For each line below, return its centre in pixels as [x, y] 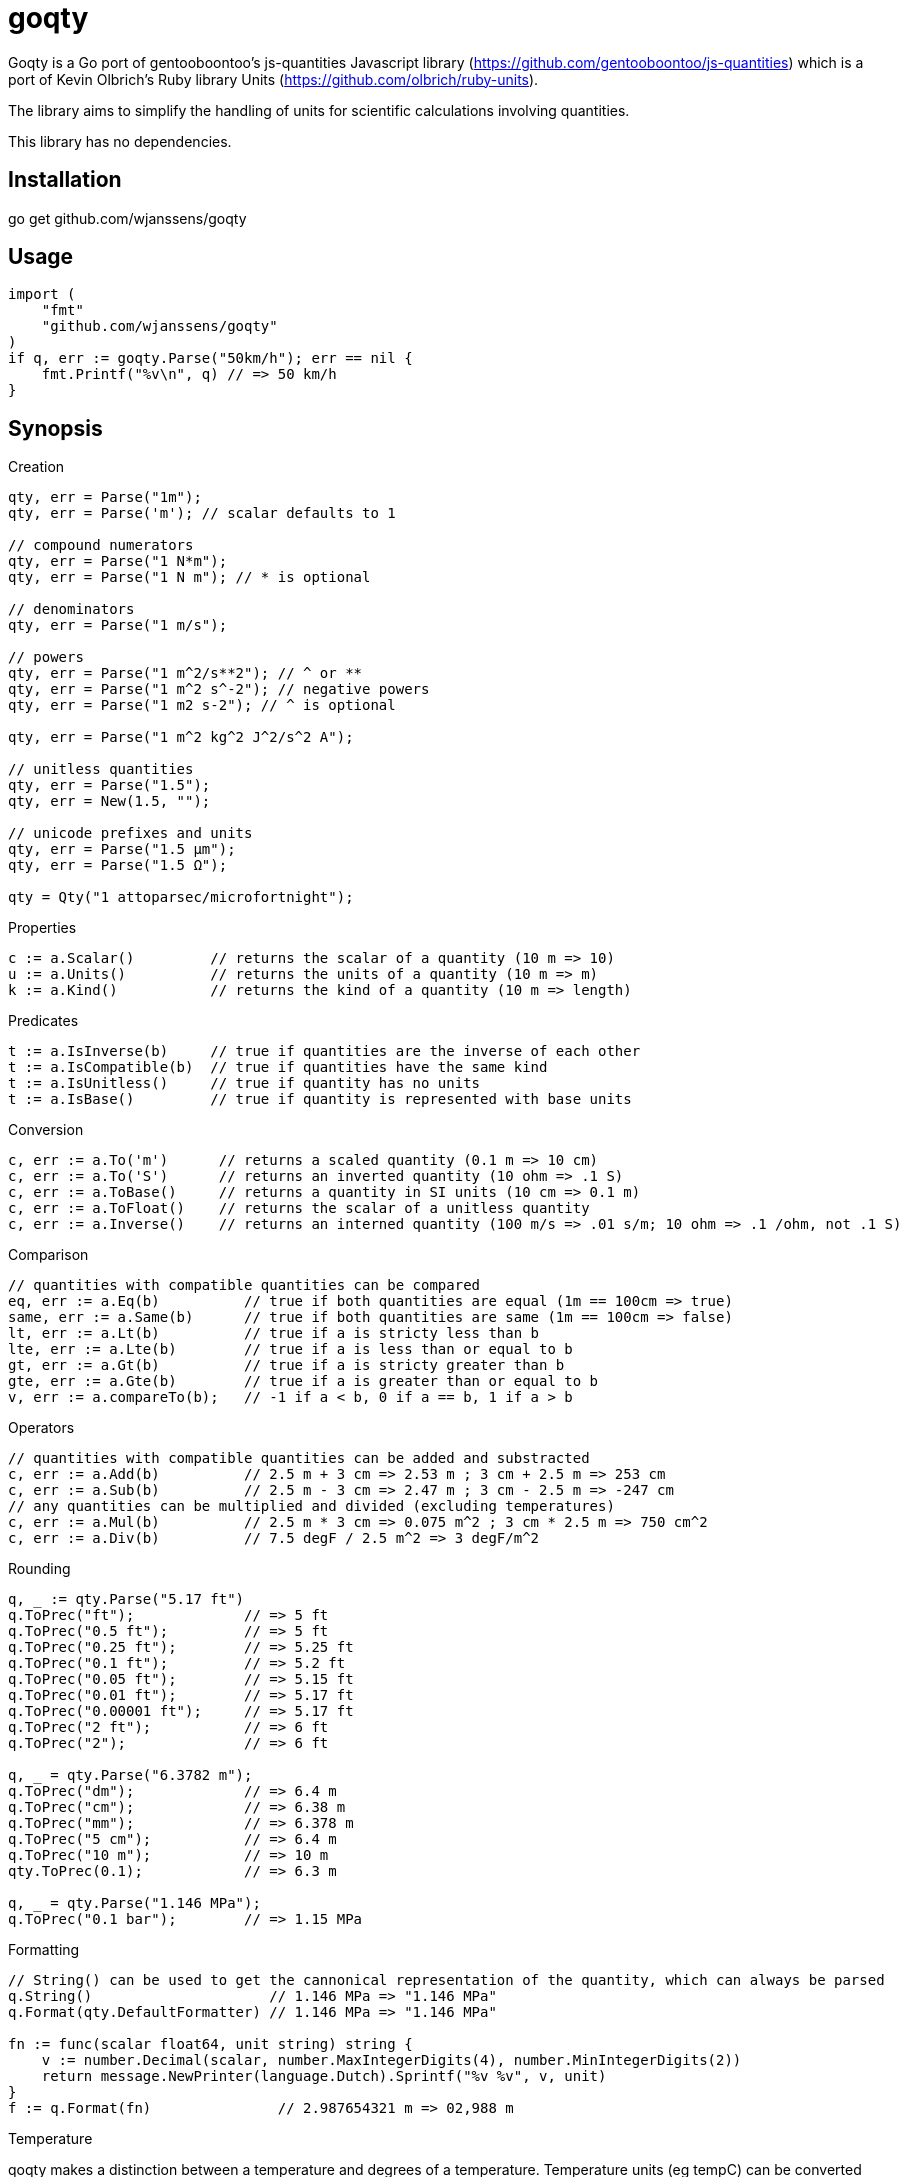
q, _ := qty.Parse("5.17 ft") [126, 1599]
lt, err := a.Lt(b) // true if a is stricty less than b [274, 1333]
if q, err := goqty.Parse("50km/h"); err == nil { [210, 358]
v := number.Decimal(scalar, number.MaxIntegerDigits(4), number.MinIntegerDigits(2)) [391, 2060]
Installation [65, 180]
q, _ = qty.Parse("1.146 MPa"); [134, 1903]
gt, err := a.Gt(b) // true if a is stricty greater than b [286, 1365]
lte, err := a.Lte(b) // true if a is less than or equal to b [290, 1349]
